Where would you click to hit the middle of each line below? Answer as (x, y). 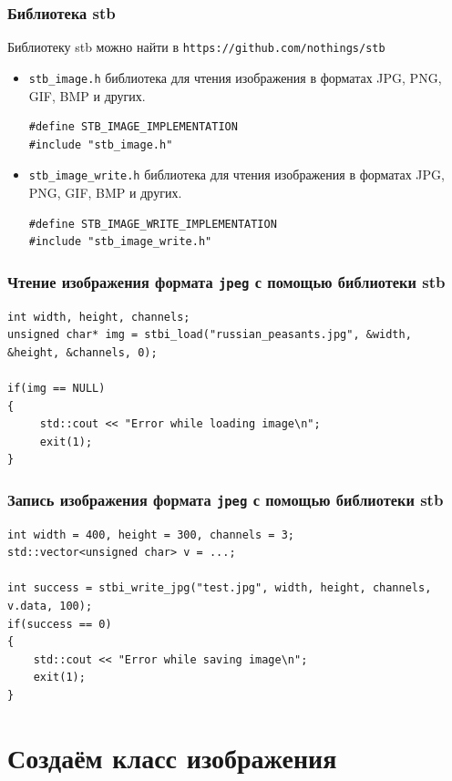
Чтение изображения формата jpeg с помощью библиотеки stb (226, 281)
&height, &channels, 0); (82, 352)
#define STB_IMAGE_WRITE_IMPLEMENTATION (153, 224)
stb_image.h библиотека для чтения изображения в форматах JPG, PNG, (235, 77)
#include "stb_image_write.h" (120, 242)
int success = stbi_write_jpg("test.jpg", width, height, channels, (220, 588)
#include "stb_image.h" (101, 144)
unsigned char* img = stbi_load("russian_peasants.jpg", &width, (210, 335)
